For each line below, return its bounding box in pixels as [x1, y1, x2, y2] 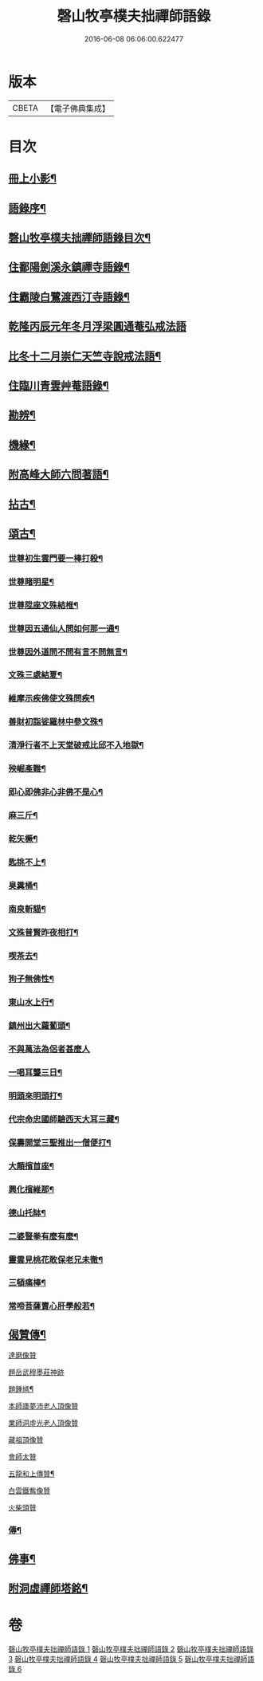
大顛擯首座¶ [8, 1161, 54, 1172]
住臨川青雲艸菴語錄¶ [8, 379, 109, 392]
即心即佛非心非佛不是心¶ [8, 787, 104, 798]
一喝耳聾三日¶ [8, 1067, 62, 1078]
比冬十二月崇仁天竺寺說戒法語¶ [8, 349, 162, 363]
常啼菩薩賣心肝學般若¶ [8, 1301, 96, 1312]
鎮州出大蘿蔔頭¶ [8, 1020, 71, 1031]
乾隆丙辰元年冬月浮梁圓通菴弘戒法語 [8, 320, 186, 333]
